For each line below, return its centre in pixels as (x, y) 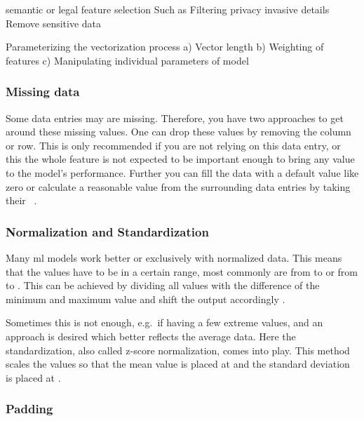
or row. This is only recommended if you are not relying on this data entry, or (173, 145)
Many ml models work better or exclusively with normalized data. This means (174, 257)
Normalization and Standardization (107, 231)
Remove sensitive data (54, 23)
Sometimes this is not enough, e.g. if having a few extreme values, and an (164, 322)
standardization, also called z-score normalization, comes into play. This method (178, 350)
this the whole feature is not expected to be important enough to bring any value (180, 159)
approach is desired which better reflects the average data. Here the (151, 336)
